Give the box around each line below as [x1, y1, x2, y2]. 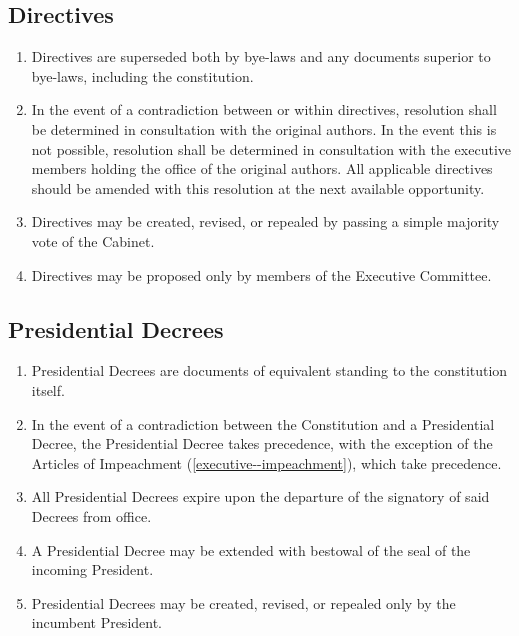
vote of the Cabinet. [31, 230, 155, 251]
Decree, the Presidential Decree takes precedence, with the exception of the [31, 433, 493, 454]
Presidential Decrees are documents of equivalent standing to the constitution [31, 360, 508, 381]
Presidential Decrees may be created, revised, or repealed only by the [31, 592, 456, 613]
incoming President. [31, 559, 154, 580]
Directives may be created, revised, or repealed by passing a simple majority [31, 211, 500, 232]
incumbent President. [31, 612, 163, 633]
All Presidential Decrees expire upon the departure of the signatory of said [31, 486, 490, 507]
